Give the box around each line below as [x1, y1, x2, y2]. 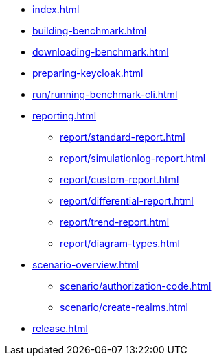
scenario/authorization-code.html [60, 280, 212, 292]
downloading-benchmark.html [32, 46, 169, 58]
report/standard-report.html [60, 131, 185, 143]
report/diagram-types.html [60, 237, 180, 249]
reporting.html [32, 110, 97, 121]
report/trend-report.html [60, 216, 170, 228]
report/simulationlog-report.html [60, 152, 206, 164]
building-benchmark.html [32, 25, 147, 36]
